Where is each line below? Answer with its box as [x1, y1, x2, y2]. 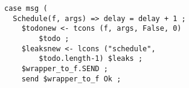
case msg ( [4, 4, 48, 13]
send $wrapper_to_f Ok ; [21, 74, 121, 83]
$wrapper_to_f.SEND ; [21, 64, 108, 73]
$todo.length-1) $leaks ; [39, 54, 143, 63]
